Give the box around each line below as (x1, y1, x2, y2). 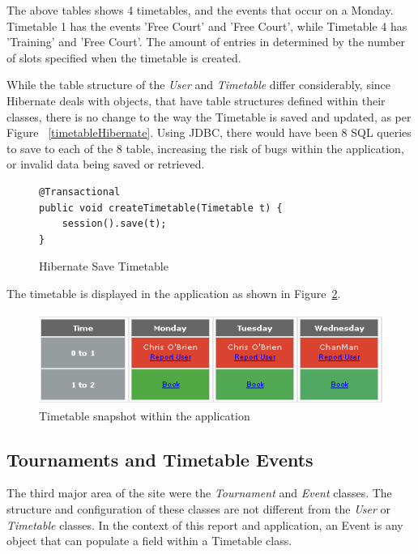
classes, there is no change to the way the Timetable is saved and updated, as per (6, 108, 412, 125)
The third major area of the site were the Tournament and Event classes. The (6, 484, 392, 501)
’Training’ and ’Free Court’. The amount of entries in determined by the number (6, 33, 406, 50)
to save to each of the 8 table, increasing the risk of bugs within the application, (6, 139, 404, 156)
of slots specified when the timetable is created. (6, 49, 241, 66)
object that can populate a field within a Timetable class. (6, 532, 292, 549)
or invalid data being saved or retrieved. (6, 156, 205, 173)
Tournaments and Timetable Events (6, 446, 313, 471)
